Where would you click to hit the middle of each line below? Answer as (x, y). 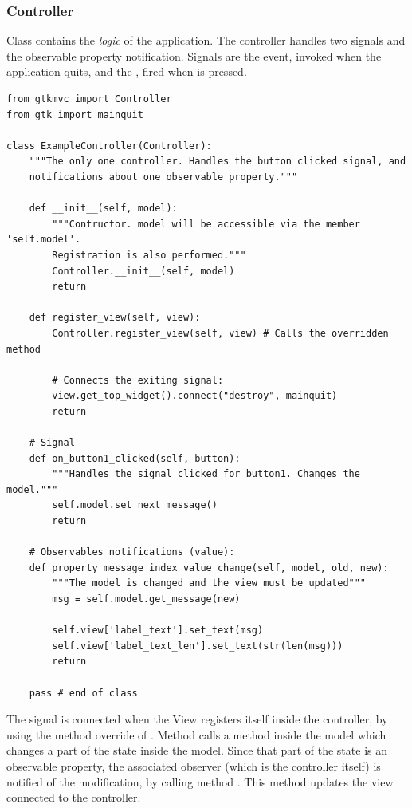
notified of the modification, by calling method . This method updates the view (200, 781)
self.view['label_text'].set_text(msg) (158, 631)
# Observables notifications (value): (132, 552)
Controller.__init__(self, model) (143, 271)
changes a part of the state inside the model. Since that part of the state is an (197, 750)
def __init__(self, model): (103, 209)
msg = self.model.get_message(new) (146, 599)
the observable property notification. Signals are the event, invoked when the (194, 55)
